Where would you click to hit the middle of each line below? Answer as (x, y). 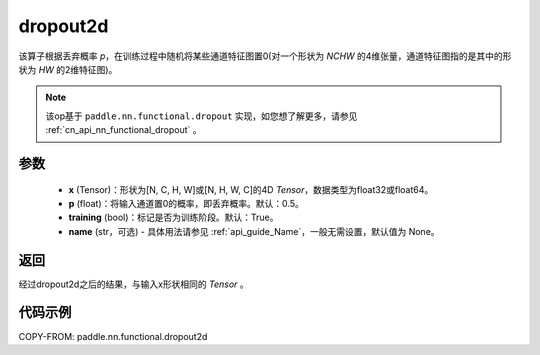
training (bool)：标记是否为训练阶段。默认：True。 (173, 217)
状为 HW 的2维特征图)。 (68, 69)
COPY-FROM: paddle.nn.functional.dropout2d (113, 336)
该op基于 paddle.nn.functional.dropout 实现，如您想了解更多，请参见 (201, 116)
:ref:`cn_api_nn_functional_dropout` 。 (123, 130)
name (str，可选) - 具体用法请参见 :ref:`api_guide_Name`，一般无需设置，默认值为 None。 (254, 231)
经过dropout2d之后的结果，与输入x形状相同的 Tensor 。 (133, 284)
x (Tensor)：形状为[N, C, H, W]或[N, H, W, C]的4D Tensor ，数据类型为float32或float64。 (251, 189)
